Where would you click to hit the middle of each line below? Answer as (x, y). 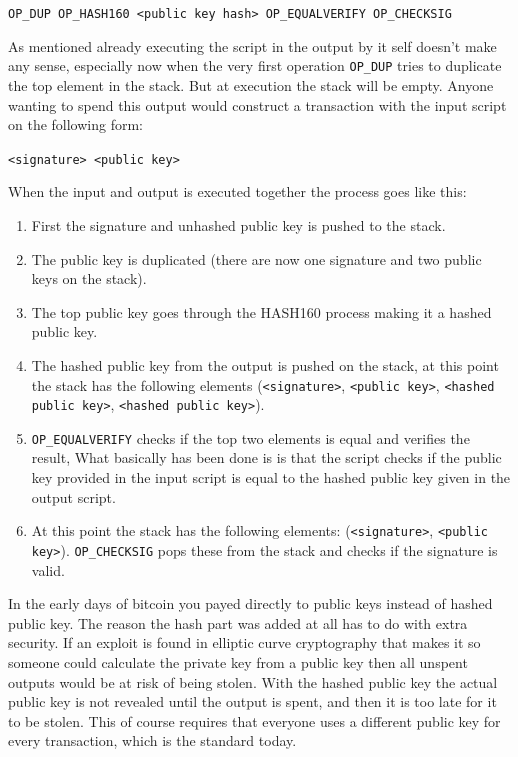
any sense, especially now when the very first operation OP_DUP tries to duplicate (255, 65)
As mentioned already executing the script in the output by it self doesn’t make (252, 45)
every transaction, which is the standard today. (152, 740)
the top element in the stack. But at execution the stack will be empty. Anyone (251, 84)
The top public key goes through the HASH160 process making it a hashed (261, 311)
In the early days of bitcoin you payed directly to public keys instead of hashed (250, 603)
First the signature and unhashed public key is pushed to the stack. (238, 224)
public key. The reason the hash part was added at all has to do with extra (238, 622)
